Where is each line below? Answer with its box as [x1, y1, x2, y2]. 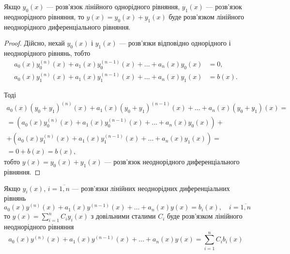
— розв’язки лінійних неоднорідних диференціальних [72, 183, 230, 193]
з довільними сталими [91, 211, 156, 221]
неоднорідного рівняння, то [4, 11, 84, 21]
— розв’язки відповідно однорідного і [119, 38, 231, 48]
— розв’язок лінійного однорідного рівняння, [46, 1, 180, 11]
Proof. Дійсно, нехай [4, 38, 65, 48]
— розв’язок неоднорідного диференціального [104, 157, 240, 167]
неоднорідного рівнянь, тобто [4, 48, 91, 58]
